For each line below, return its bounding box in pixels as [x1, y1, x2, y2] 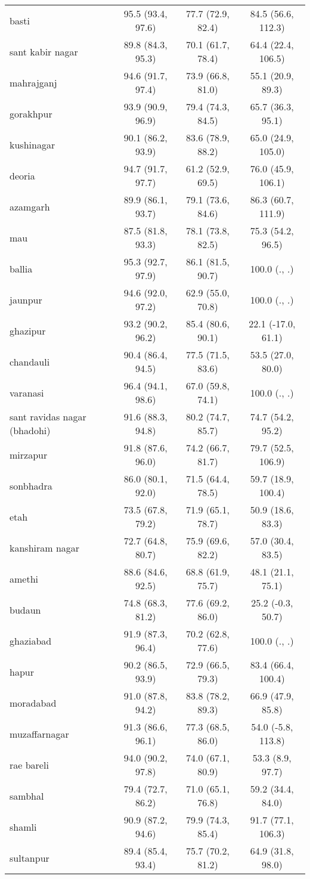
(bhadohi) [10, 423, 51, 437]
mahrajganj [10, 75, 57, 89]
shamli [10, 819, 37, 834]
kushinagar [10, 137, 55, 151]
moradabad [10, 695, 57, 710]
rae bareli [10, 757, 49, 772]
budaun [10, 602, 41, 617]
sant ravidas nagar [10, 410, 86, 423]
